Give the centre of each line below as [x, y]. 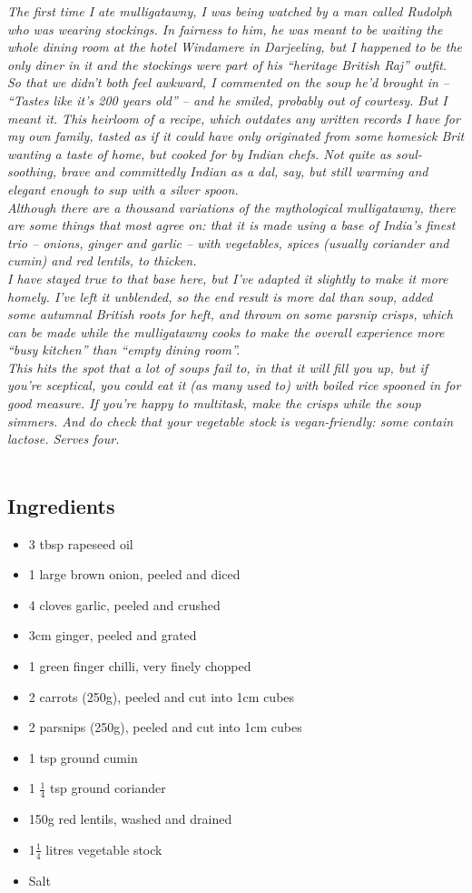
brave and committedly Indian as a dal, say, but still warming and [245, 171]
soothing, [32, 171]
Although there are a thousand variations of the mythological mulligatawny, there [231, 207]
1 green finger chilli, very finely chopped [140, 666]
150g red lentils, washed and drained [130, 819]
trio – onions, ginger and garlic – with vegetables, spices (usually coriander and [228, 242]
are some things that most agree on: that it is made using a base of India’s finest [231, 225]
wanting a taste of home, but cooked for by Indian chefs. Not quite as [199, 153]
